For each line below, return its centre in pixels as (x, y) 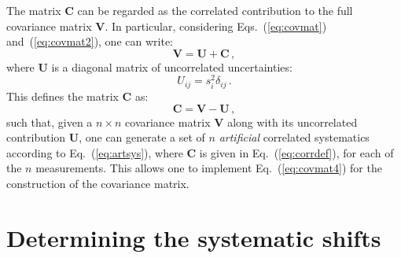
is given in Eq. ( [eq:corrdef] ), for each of (296, 152)
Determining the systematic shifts (194, 237)
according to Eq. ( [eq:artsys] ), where (95, 152)
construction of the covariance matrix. (98, 183)
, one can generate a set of (142, 137)
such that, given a (50, 122)
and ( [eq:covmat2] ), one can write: (90, 41)
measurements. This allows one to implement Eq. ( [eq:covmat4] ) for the (209, 168)
